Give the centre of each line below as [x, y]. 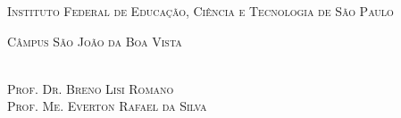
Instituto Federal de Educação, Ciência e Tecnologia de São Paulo [200, 11]
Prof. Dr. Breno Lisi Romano [91, 88]
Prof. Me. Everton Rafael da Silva [107, 106]
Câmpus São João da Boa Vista [95, 41]
